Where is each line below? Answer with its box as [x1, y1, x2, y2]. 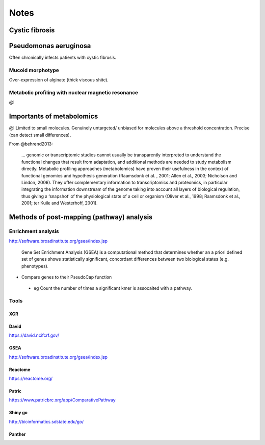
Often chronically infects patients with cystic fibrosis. [9, 54, 116, 61]
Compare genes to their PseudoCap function [21, 274, 112, 280]
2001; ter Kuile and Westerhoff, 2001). [21, 200, 98, 206]
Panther [9, 431, 26, 437]
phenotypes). [21, 263, 49, 269]
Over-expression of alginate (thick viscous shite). [9, 77, 109, 83]
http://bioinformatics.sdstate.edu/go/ [9, 419, 84, 424]
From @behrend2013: [9, 141, 53, 147]
